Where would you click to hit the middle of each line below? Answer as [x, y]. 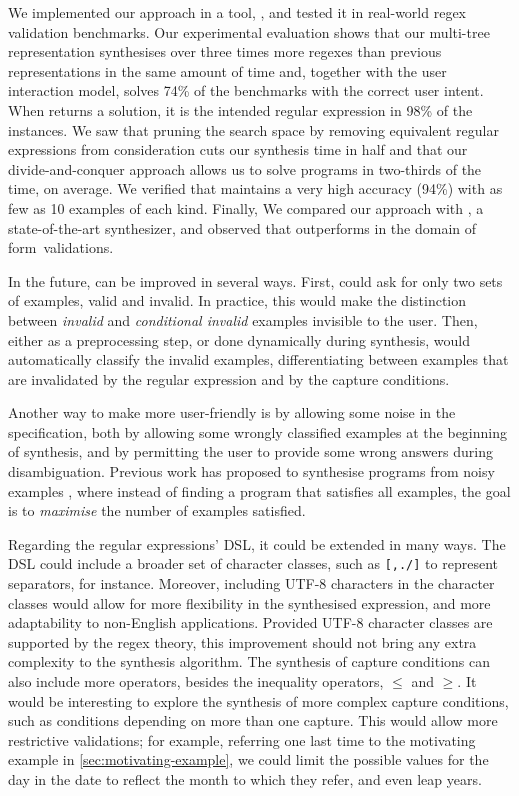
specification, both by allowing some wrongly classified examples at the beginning [257, 431]
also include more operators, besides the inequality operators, [196, 681]
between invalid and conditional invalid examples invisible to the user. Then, [243, 319]
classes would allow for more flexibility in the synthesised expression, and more [249, 602]
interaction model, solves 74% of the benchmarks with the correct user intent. [246, 90]
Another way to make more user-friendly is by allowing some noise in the [232, 412]
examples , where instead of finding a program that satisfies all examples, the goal [259, 490]
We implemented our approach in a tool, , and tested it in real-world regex [237, 12]
